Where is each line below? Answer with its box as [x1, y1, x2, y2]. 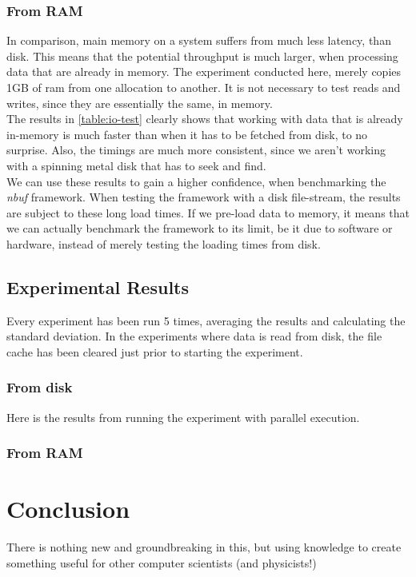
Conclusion [6, 492, 130, 525]
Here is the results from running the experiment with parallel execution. [6, 408, 360, 425]
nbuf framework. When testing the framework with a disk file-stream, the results [6, 189, 401, 205]
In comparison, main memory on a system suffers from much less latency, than [6, 32, 391, 49]
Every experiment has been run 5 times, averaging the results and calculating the [6, 312, 406, 328]
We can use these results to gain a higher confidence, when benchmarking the [6, 173, 386, 189]
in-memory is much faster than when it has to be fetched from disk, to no [6, 125, 368, 142]
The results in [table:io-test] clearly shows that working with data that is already [6, 110, 403, 127]
